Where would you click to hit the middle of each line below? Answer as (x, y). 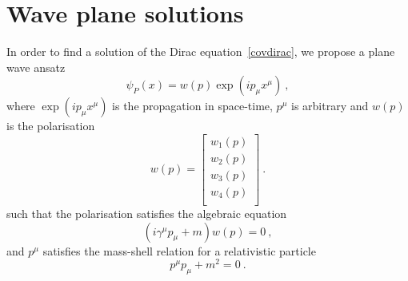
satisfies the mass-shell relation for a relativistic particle (179, 250)
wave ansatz (36, 67)
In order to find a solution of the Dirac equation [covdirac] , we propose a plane (201, 51)
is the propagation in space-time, (192, 106)
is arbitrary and (330, 106)
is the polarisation (51, 126)
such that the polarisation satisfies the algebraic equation (147, 214)
